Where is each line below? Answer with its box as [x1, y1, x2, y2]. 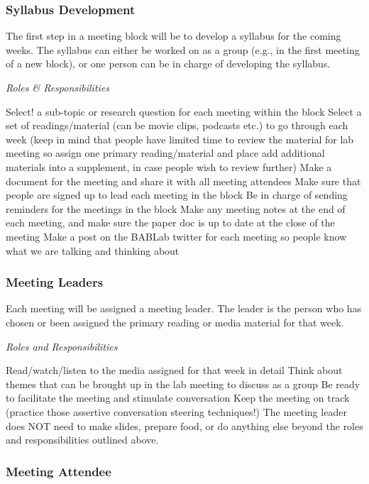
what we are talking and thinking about [6, 243, 180, 258]
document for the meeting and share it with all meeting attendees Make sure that [6, 173, 361, 188]
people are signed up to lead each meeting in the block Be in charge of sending [6, 187, 348, 202]
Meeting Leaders [6, 273, 104, 291]
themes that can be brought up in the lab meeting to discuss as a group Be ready [6, 376, 360, 391]
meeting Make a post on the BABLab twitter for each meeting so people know [6, 229, 347, 243]
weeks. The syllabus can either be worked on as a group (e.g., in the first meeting [6, 42, 360, 57]
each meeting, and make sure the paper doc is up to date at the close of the [6, 215, 335, 230]
